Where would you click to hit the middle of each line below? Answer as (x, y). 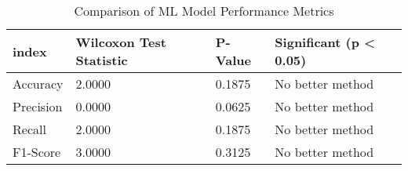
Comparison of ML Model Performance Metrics (204, 11)
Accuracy (38, 84)
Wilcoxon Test (121, 42)
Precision (38, 106)
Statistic (102, 60)
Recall (29, 129)
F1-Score (37, 152)
